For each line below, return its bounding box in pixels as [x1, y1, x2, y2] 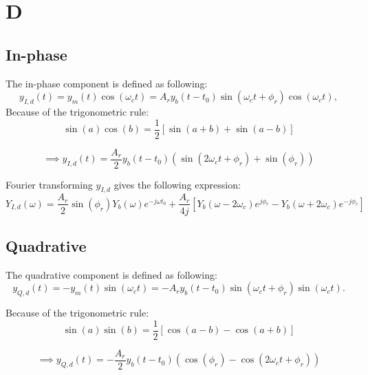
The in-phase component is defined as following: [6, 76, 208, 90]
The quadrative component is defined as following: [6, 267, 217, 281]
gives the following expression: [113, 177, 241, 191]
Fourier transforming [6, 177, 93, 191]
